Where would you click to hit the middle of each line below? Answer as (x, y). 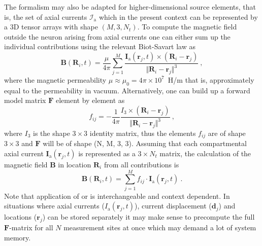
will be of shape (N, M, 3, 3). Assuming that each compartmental (145, 143)
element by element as (90, 100)
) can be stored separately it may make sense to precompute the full (149, 217)
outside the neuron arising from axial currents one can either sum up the (117, 36)
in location (75, 164)
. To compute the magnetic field (187, 27)
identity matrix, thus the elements (143, 133)
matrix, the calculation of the (205, 153)
